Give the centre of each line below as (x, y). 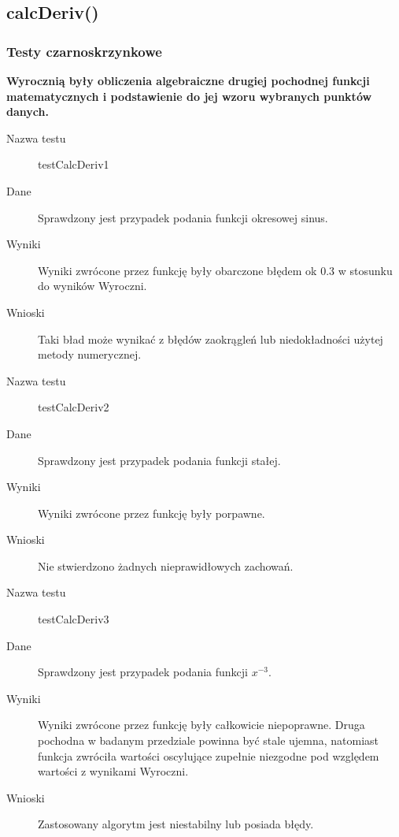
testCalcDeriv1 (74, 164)
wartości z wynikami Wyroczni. (113, 771)
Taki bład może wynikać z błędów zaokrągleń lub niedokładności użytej (211, 339)
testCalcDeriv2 (74, 407)
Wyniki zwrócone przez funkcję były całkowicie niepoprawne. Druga (201, 725)
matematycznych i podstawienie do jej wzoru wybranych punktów (189, 96)
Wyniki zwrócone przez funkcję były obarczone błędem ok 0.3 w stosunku (215, 270)
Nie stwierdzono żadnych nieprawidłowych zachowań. (166, 565)
